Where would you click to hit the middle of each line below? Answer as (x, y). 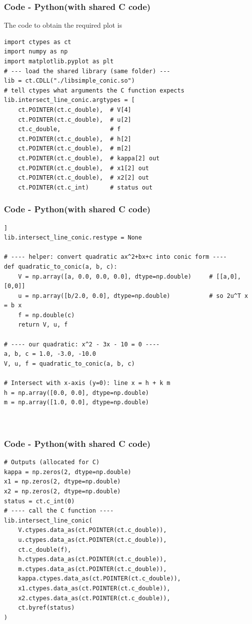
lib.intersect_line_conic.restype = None (73, 238)
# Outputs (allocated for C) (52, 462)
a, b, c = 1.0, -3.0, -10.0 (50, 354)
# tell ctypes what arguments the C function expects (94, 90)
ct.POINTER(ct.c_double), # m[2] (75, 149)
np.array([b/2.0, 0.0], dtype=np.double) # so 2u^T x (140, 296)
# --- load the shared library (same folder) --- (87, 71)
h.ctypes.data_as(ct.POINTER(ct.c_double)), (92, 559)
